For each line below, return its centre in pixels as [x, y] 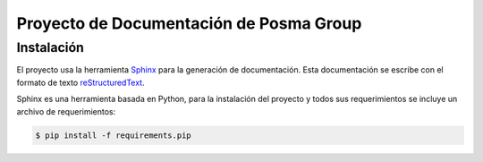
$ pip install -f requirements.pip [113, 135]
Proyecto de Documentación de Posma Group [189, 23]
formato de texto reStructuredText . [80, 82]
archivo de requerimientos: [66, 111]
